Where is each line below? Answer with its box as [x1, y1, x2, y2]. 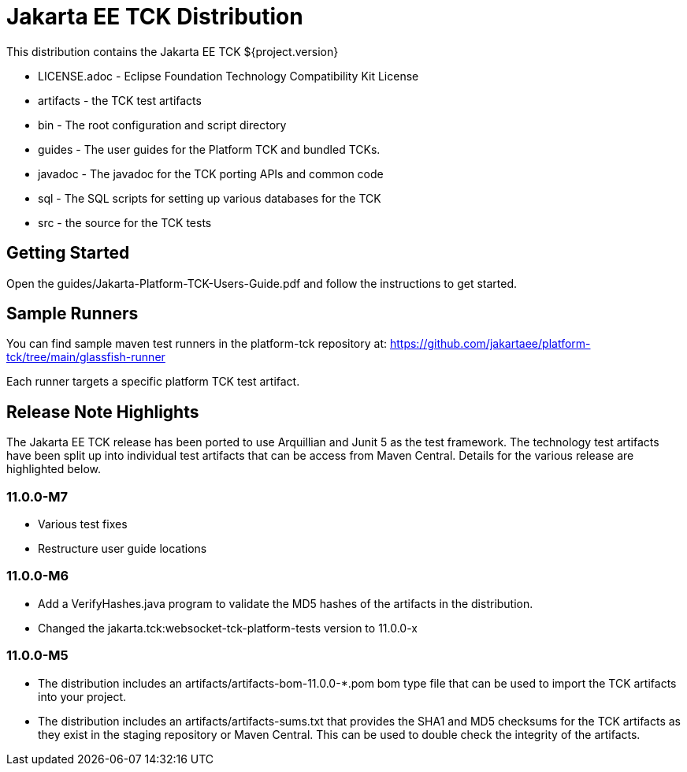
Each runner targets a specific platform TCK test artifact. [6, 375, 300, 389]
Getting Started [6, 243, 130, 263]
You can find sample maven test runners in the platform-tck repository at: [6, 337, 388, 351]
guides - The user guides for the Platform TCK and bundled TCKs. [38, 142, 381, 156]
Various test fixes [38, 517, 128, 531]
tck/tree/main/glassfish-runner [6, 350, 165, 364]
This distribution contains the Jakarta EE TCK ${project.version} [6, 44, 339, 58]
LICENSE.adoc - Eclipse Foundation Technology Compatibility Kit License [38, 69, 419, 83]
